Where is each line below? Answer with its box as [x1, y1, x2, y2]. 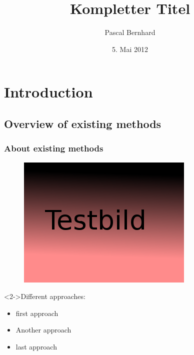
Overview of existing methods [4, 115, 161, 131]
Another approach [15, 324, 71, 335]
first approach [15, 307, 58, 318]
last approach [15, 341, 57, 351]
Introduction [4, 81, 93, 102]
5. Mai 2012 [112, 43, 148, 54]
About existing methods [4, 142, 103, 154]
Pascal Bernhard [104, 27, 155, 37]
